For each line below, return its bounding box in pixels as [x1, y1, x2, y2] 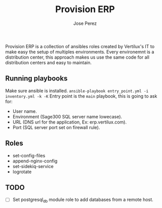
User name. [12, 108, 37, 114]
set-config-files [12, 152, 46, 158]
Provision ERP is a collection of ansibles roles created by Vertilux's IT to [5, 43, 155, 49]
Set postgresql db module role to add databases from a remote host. [12, 196, 153, 204]
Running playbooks [5, 74, 68, 83]
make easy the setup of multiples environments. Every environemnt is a [5, 49, 154, 55]
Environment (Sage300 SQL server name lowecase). [12, 113, 123, 119]
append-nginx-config [12, 158, 58, 164]
